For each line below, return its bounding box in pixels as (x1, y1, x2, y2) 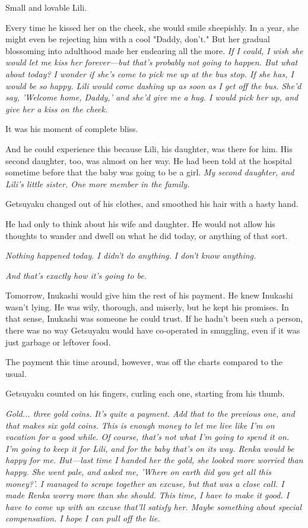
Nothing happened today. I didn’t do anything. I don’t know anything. (5, 249, 256, 262)
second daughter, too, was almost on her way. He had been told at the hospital (5, 154, 292, 166)
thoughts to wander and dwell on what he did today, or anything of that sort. (5, 229, 288, 241)
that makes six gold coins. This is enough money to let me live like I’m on (5, 419, 275, 431)
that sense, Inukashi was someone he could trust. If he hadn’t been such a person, (5, 312, 303, 325)
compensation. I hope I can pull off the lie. (5, 512, 160, 524)
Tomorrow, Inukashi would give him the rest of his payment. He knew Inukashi (5, 289, 293, 301)
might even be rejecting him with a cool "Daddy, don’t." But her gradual (5, 33, 270, 45)
